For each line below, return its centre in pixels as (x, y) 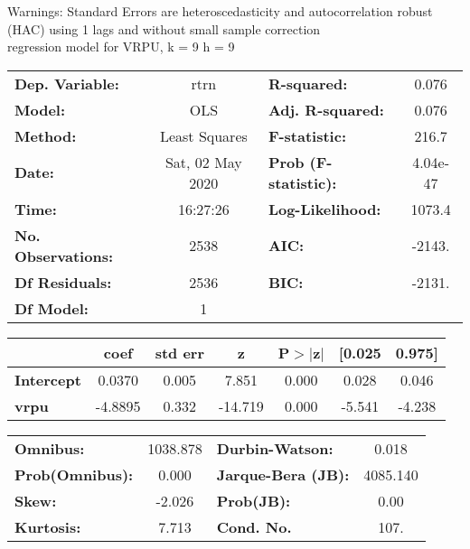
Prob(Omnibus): (74, 474)
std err (179, 352)
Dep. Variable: (67, 83)
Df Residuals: (63, 282)
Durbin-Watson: (275, 448)
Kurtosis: (48, 526)
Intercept (48, 379)
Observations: (64, 256)
